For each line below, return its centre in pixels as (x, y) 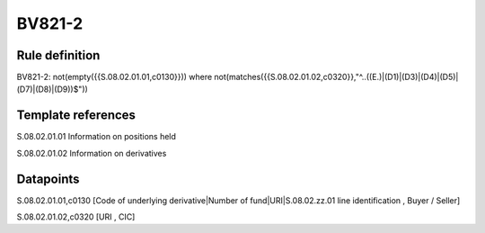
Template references (76, 116)
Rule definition (58, 55)
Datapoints (48, 179)
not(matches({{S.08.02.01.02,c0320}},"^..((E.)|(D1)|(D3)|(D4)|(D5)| (336, 77)
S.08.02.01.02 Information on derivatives (92, 153)
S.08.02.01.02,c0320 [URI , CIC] (76, 217)
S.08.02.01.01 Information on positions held (97, 137)
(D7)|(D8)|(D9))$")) (53, 89)
